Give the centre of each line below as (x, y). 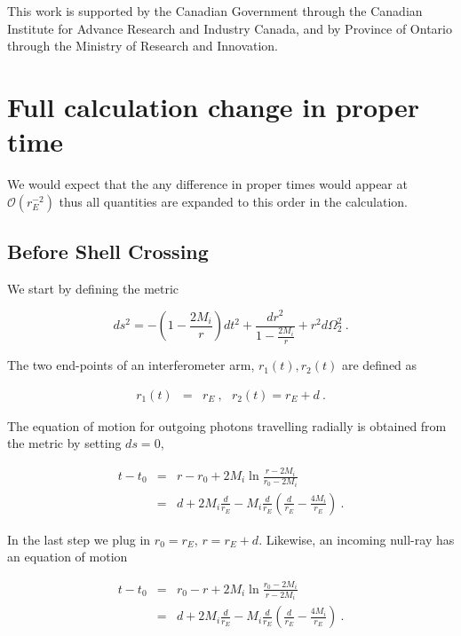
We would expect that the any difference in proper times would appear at (207, 184)
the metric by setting (64, 443)
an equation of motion (68, 557)
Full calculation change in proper (213, 106)
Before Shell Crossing (108, 251)
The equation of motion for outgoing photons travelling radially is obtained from (227, 425)
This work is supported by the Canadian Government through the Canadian (215, 11)
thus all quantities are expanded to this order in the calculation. (233, 201)
